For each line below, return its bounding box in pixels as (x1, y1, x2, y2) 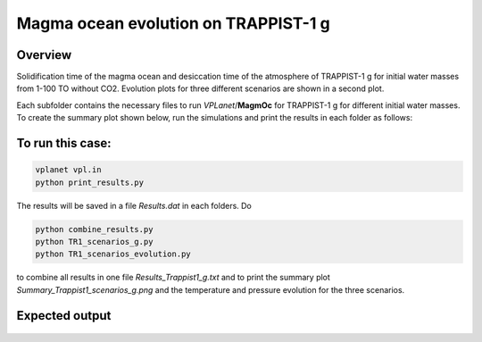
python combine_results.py (35, 224, 154, 234)
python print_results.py (35, 177, 145, 188)
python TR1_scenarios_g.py (35, 237, 154, 246)
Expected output (16, 308, 112, 323)
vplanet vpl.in (35, 165, 102, 175)
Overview (16, 47, 72, 63)
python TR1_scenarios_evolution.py (35, 249, 191, 259)
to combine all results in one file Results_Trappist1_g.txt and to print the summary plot (16, 272, 330, 283)
